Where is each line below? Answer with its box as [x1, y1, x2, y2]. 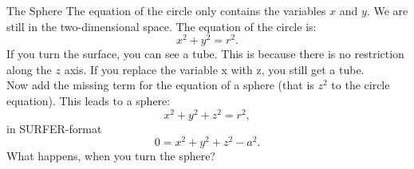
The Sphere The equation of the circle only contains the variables [6, 2, 326, 18]
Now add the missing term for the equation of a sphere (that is [6, 77, 314, 93]
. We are [366, 2, 408, 18]
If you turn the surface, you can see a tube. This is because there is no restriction [6, 45, 404, 62]
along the [6, 61, 52, 77]
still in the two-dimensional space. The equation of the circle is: [6, 18, 317, 34]
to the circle [331, 77, 390, 93]
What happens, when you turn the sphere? [6, 147, 215, 164]
